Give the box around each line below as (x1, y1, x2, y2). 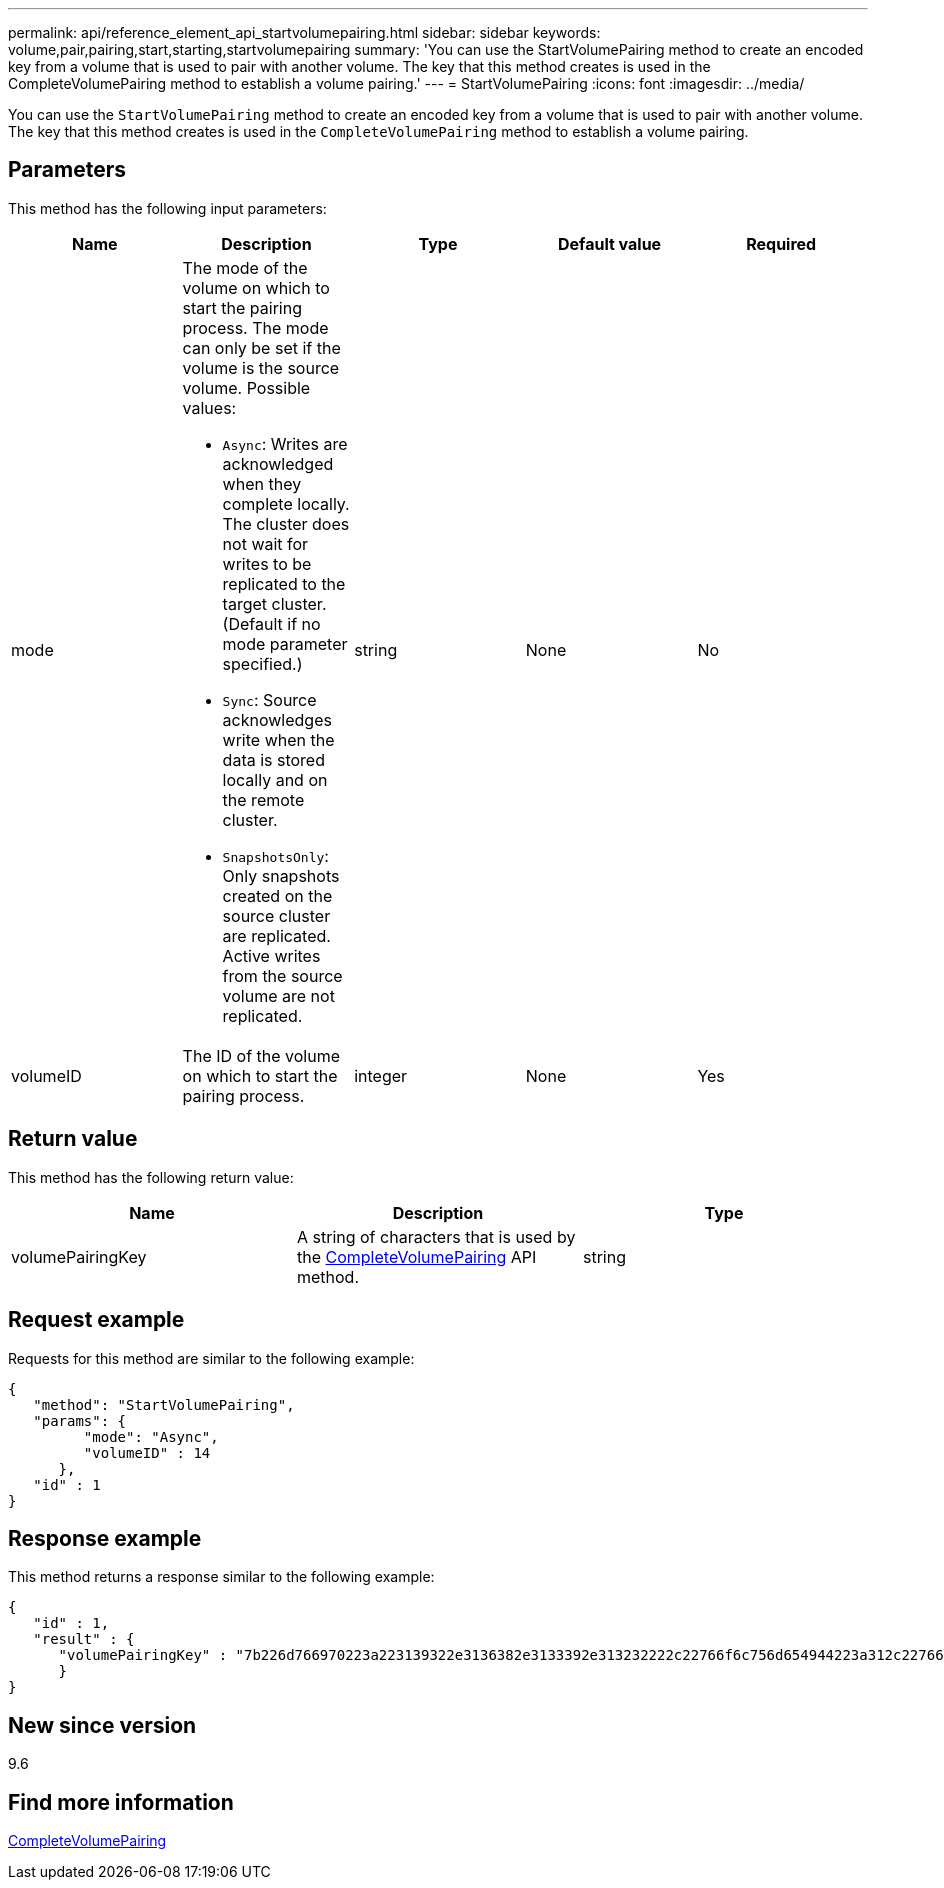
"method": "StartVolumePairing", (33, 1396, 295, 1413)
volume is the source (182, 357, 340, 378)
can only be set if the (182, 337, 341, 358)
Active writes (222, 945, 321, 966)
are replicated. (222, 925, 331, 946)
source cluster (222, 905, 331, 926)
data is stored (222, 749, 325, 770)
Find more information (8, 1789, 234, 1815)
